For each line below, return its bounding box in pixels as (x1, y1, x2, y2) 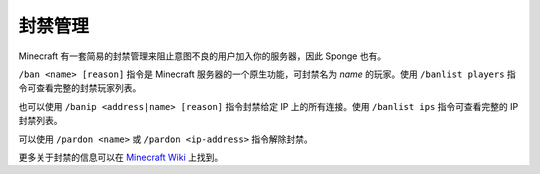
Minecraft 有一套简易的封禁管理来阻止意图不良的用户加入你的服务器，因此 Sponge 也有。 (18, 50, 387, 62)
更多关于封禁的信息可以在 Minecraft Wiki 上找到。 (18, 151, 224, 163)
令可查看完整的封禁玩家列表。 (18, 82, 142, 94)
